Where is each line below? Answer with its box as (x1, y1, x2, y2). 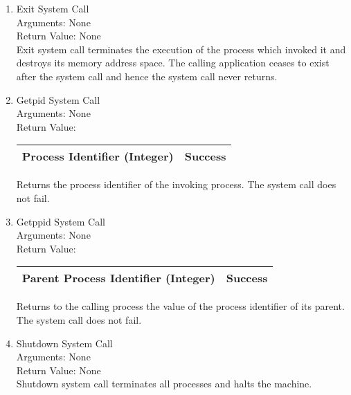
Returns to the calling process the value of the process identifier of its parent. (16, 299, 345, 313)
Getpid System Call (16, 92, 100, 107)
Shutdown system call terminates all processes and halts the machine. (16, 376, 312, 391)
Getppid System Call (16, 214, 105, 228)
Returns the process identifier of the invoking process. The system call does (16, 177, 336, 192)
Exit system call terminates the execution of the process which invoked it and (16, 42, 346, 56)
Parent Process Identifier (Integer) (21, 270, 215, 286)
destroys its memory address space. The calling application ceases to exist (16, 55, 330, 70)
